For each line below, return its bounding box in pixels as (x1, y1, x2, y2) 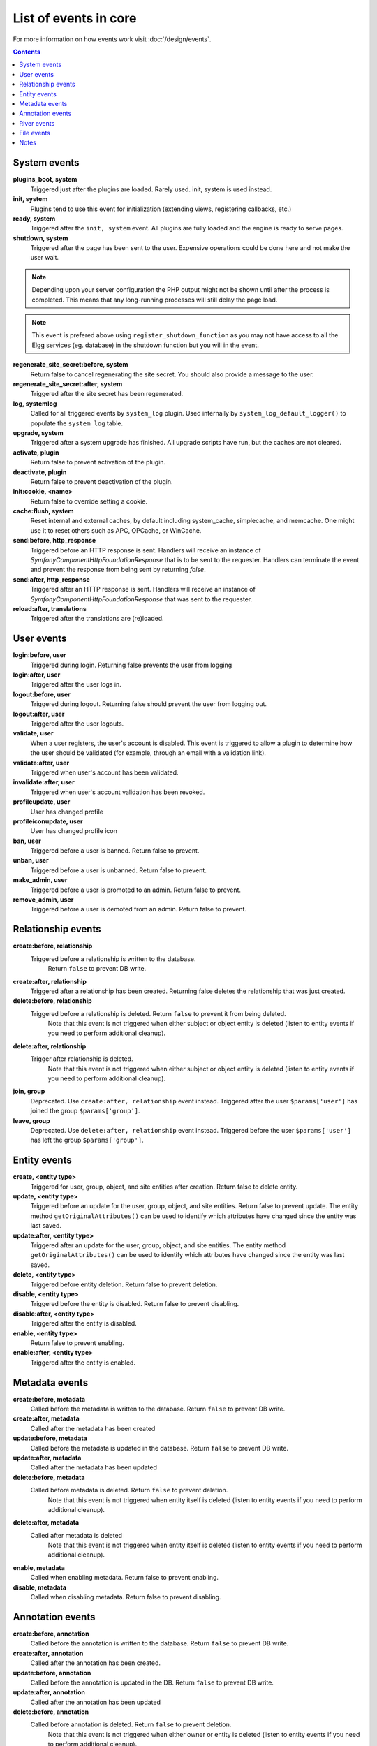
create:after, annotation (13, 1649, 84, 1657)
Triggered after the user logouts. (30, 719, 124, 728)
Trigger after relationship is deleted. (30, 1055, 133, 1063)
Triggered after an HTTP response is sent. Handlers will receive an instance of (30, 585, 256, 594)
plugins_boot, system (13, 175, 77, 184)
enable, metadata (13, 1563, 66, 1571)
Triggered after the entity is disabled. (30, 1319, 138, 1328)
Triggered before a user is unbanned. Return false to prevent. (30, 866, 207, 874)
